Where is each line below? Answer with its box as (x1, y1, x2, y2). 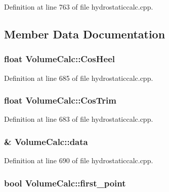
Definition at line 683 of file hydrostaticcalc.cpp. (4, 114, 153, 124)
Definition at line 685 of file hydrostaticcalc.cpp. (4, 72, 153, 83)
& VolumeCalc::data (4, 135, 88, 148)
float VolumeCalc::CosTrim (4, 94, 116, 107)
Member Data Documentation (4, 26, 165, 41)
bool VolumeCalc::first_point (4, 176, 126, 189)
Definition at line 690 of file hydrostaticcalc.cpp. (4, 155, 153, 166)
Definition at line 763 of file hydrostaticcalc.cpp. (4, 2, 153, 12)
